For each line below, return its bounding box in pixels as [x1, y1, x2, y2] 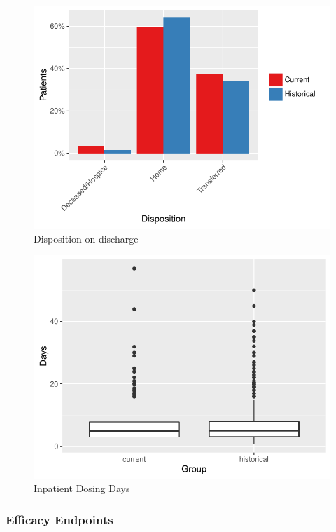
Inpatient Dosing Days [34, 481, 130, 496]
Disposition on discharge [34, 231, 139, 245]
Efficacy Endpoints [6, 510, 113, 528]
